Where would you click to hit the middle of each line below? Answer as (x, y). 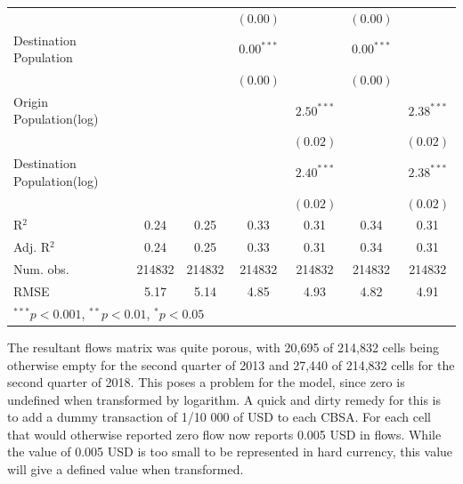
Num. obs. (41, 269)
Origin (31, 101)
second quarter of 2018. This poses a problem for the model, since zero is (206, 382)
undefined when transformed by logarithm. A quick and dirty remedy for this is (224, 399)
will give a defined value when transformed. (126, 469)
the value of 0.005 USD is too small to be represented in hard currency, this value (230, 452)
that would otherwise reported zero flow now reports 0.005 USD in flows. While (224, 434)
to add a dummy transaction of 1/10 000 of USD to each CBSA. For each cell (219, 417)
